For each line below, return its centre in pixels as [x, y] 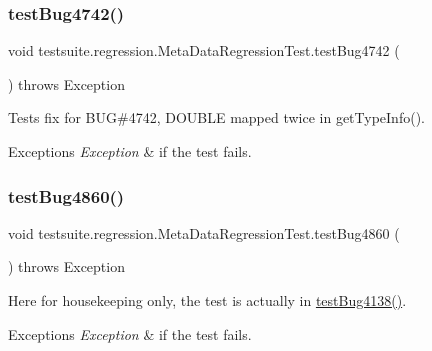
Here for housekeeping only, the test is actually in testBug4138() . [207, 300]
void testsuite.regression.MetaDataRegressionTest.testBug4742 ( [204, 50]
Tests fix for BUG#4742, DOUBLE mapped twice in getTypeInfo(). [216, 117]
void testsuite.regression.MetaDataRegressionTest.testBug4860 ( [204, 232]
